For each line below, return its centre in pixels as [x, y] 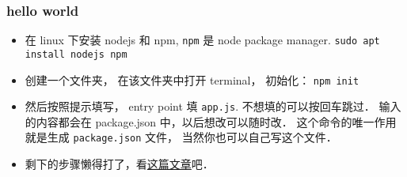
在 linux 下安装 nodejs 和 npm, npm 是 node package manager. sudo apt [202, 40]
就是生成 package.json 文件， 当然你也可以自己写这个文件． [181, 137]
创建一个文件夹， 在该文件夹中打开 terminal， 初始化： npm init [192, 79]
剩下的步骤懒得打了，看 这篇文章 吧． [119, 164]
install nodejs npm [76, 54]
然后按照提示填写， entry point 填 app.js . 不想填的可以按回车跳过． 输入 [213, 106]
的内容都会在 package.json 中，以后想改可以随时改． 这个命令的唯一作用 [211, 121]
